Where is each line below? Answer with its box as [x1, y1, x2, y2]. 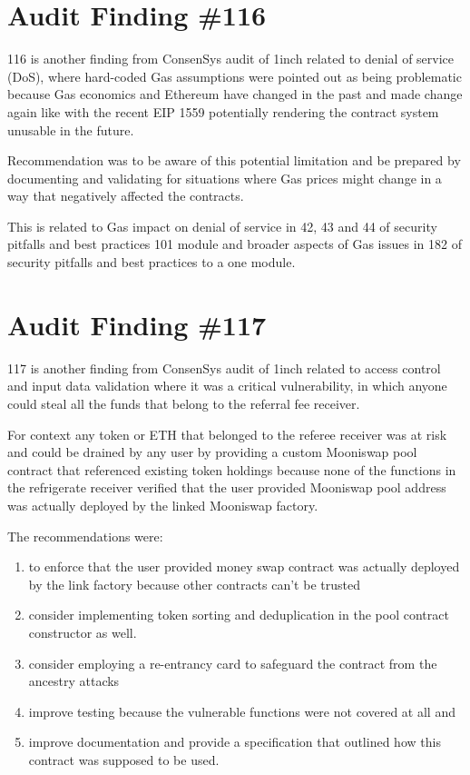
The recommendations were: [7, 526, 163, 545]
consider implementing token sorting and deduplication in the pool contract [28, 605, 449, 624]
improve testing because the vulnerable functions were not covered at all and [28, 701, 455, 720]
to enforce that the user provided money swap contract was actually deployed [28, 557, 460, 576]
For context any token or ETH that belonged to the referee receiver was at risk [7, 424, 447, 443]
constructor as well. [28, 622, 137, 641]
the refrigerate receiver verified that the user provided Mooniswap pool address [7, 478, 446, 497]
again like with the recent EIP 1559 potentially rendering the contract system [7, 102, 439, 121]
